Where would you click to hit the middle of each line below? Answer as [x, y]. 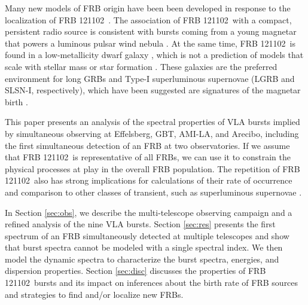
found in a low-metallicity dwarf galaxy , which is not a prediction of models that [154, 55]
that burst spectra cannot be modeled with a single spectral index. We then [144, 247]
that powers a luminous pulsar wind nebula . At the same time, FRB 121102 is [150, 43]
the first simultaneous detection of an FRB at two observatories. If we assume [147, 145]
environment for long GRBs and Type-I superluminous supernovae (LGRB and [150, 78]
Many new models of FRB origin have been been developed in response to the [148, 8]
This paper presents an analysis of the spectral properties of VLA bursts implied [153, 122]
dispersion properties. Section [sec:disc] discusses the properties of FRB [135, 271]
